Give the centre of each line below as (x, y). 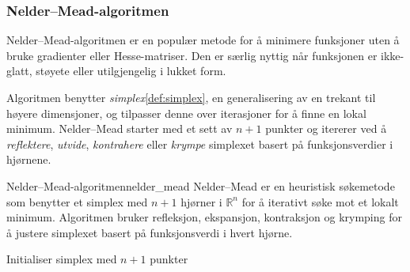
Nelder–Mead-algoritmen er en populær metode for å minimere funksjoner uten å (203, 40)
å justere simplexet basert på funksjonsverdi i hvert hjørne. (150, 232)
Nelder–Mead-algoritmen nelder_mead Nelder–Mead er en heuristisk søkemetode (201, 185)
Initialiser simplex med (62, 259)
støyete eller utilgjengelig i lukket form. (131, 71)
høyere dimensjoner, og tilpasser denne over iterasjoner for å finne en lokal (186, 113)
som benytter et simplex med (77, 201)
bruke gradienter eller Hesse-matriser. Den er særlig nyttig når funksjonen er (192, 55)
